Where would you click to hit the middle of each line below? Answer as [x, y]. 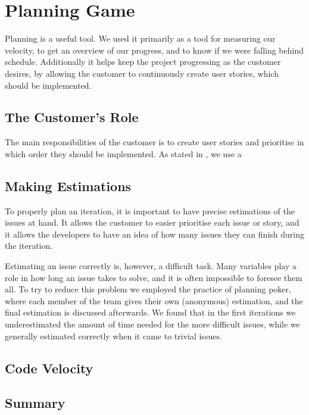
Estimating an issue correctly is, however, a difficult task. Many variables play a [151, 266]
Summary [35, 403]
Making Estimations [68, 185]
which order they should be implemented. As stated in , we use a [123, 153]
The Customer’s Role [72, 117]
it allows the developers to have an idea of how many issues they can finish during [154, 234]
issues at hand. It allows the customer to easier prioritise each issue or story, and [152, 222]
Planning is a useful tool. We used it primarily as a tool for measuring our [140, 38]
